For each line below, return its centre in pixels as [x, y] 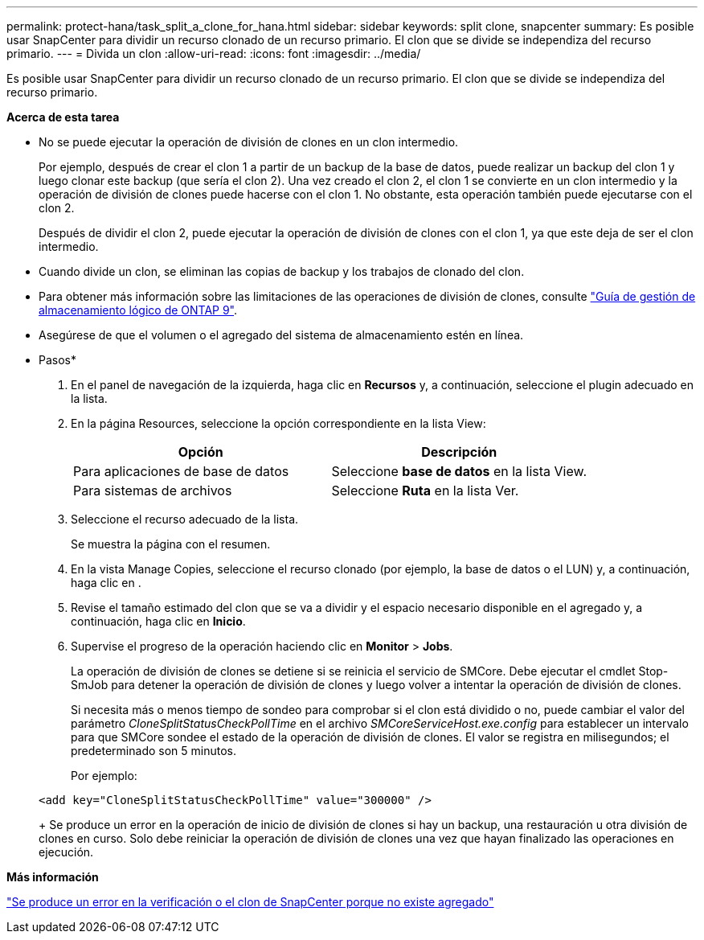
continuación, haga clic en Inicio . [158, 621]
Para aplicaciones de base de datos [181, 471]
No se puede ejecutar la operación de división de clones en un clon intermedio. [249, 142]
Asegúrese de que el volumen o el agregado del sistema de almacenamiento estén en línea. [281, 335]
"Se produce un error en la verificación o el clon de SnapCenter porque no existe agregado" [250, 902]
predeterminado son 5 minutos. [153, 751]
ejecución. [66, 852]
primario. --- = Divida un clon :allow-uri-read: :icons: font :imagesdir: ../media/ [214, 53]
